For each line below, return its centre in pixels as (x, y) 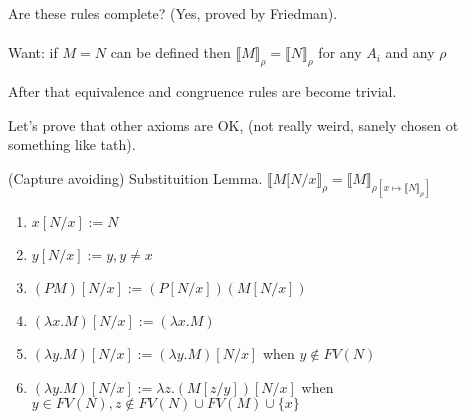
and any (410, 52)
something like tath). (72, 144)
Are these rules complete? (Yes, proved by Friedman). (173, 13)
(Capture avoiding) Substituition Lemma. (135, 177)
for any (340, 52)
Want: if (33, 52)
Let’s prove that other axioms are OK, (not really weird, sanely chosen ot (233, 124)
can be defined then (170, 52)
